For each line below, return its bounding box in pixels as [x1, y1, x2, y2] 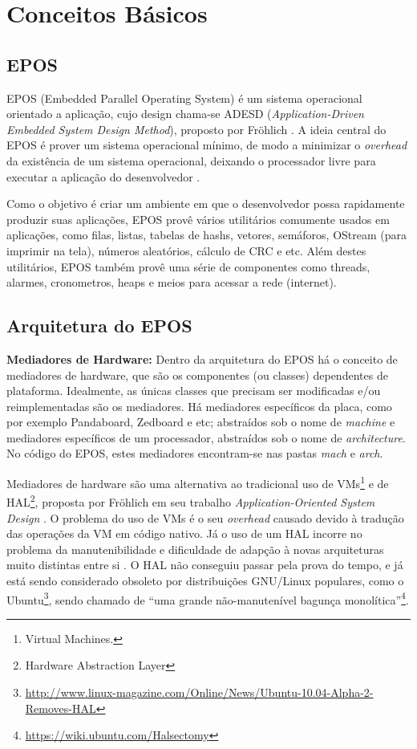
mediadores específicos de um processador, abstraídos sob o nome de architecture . [6, 429, 406, 446]
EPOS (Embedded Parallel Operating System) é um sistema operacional [6, 89, 362, 106]
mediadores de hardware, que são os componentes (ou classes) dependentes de [6, 366, 388, 383]
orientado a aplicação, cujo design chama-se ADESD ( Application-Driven [6, 105, 364, 122]
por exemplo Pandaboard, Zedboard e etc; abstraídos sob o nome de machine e [6, 413, 395, 430]
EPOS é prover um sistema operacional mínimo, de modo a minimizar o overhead [6, 136, 407, 153]
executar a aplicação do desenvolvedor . [6, 168, 200, 185]
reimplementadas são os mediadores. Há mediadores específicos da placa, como [6, 397, 392, 414]
